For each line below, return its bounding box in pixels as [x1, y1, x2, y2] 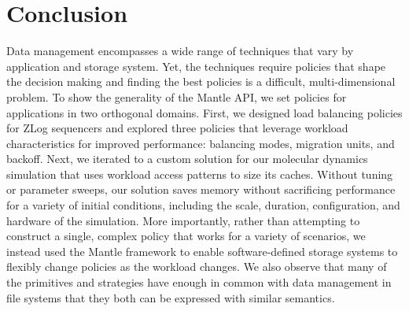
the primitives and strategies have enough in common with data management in [6, 274, 392, 291]
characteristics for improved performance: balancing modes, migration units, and [6, 135, 395, 151]
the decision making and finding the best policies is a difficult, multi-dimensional [6, 73, 396, 90]
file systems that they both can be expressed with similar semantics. [6, 289, 335, 305]
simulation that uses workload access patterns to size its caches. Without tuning [6, 165, 393, 182]
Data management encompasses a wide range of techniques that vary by [6, 43, 354, 59]
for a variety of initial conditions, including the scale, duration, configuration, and [6, 197, 400, 213]
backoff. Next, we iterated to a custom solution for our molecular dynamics [6, 150, 368, 167]
